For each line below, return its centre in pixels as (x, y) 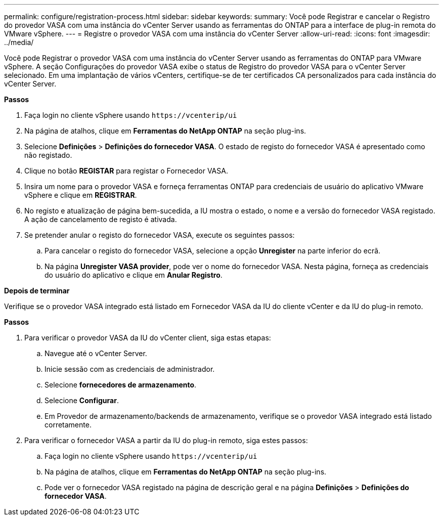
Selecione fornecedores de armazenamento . (121, 385)
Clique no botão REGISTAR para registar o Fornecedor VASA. (126, 171)
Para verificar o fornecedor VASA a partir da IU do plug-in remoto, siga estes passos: (166, 440)
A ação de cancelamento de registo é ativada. (101, 219)
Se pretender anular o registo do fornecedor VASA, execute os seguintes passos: (160, 235)
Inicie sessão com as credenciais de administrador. (130, 369)
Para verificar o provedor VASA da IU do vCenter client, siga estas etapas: (148, 338)
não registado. (48, 155)
